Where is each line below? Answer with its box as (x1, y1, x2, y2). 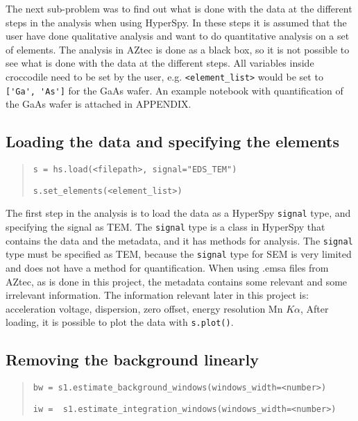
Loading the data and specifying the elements (6, 131, 339, 152)
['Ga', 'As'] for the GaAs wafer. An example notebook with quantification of (6, 83, 343, 97)
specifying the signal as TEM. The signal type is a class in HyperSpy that (6, 220, 325, 234)
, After (300, 301, 329, 315)
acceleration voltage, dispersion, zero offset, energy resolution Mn (6, 301, 283, 315)
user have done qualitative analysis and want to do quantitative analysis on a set (6, 28, 350, 43)
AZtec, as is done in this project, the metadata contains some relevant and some (6, 274, 348, 288)
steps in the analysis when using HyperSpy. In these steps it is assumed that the (6, 15, 347, 29)
